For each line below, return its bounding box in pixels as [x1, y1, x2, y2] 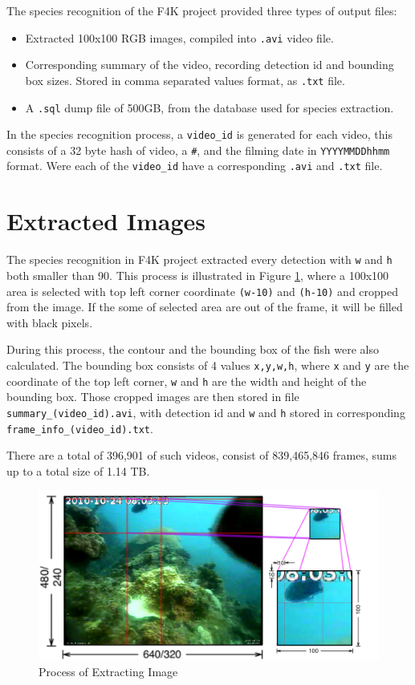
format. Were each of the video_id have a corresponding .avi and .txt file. [6, 157, 383, 174]
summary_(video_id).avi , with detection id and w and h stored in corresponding [6, 403, 405, 420]
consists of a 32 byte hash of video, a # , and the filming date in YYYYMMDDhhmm [6, 141, 390, 158]
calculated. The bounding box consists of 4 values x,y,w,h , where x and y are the [6, 356, 409, 373]
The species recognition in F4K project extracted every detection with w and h [6, 251, 393, 268]
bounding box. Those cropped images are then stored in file [6, 388, 299, 405]
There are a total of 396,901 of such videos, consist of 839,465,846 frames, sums [6, 447, 397, 464]
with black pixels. [6, 314, 93, 330]
